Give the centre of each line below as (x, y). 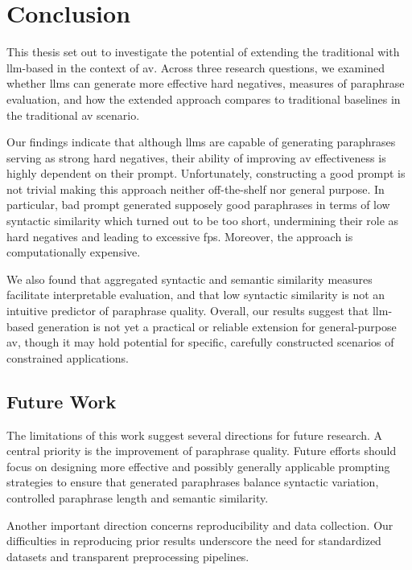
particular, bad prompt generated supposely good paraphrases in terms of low (198, 205)
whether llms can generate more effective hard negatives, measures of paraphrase (206, 83)
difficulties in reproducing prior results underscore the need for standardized (194, 541)
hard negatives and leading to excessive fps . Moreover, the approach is (180, 236)
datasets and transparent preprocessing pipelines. (128, 556)
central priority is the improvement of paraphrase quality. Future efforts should (202, 451)
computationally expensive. (74, 252)
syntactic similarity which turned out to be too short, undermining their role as (203, 221)
